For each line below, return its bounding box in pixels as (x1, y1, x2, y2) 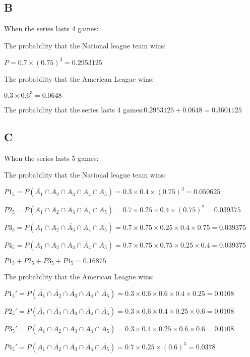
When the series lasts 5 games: (4, 152, 99, 163)
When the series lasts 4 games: (4, 23, 99, 34)
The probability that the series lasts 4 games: (4, 104, 144, 114)
